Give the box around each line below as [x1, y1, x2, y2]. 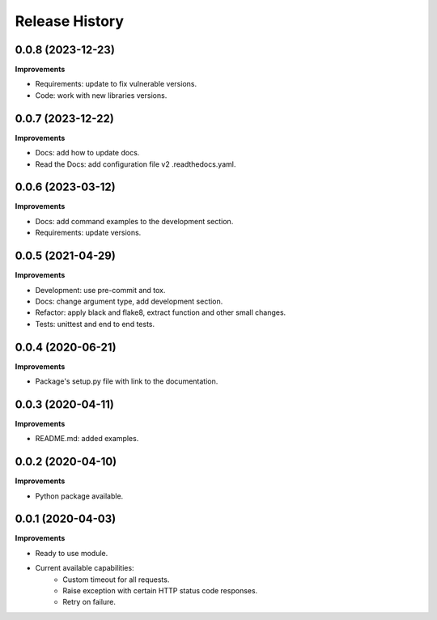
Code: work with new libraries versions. [35, 90, 168, 100]
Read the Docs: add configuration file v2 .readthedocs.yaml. [35, 159, 236, 169]
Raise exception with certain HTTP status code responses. [62, 586, 258, 596]
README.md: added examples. [35, 434, 139, 444]
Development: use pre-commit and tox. [35, 285, 166, 295]
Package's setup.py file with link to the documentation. [35, 376, 218, 386]
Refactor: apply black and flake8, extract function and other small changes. [35, 308, 286, 317]
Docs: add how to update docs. [35, 148, 140, 158]
